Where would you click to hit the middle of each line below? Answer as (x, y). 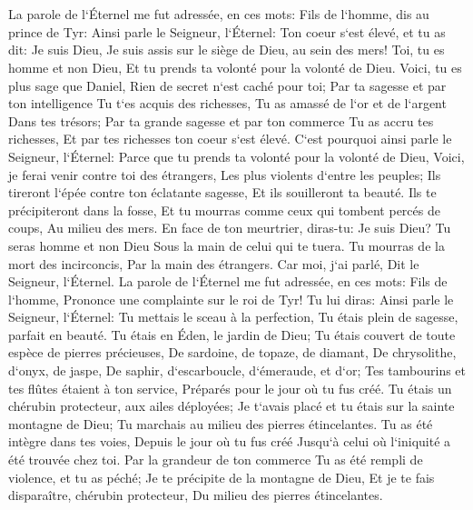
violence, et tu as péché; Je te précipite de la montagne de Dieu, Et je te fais (222, 477)
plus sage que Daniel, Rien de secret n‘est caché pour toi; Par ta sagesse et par (227, 85)
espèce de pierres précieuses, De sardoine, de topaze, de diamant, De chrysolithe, (232, 352)
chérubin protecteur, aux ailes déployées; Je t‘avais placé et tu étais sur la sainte (232, 406)
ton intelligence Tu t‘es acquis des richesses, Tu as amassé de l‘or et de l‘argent (227, 103)
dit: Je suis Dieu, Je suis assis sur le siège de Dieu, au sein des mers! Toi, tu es (227, 50)
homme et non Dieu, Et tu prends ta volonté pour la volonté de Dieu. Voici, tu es (235, 67)
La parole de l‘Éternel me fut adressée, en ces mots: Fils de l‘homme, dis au (219, 14)
